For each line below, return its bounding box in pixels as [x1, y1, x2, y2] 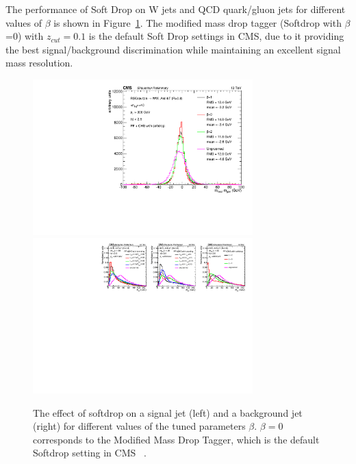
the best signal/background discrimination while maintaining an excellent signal [5, 42, 341, 56]
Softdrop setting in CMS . [33, 445, 147, 460]
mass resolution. [5, 56, 73, 70]
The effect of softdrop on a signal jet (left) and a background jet [33, 405, 303, 419]
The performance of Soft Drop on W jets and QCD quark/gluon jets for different [5, 2, 346, 16]
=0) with [5, 29, 44, 43]
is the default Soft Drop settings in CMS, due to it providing [88, 29, 344, 43]
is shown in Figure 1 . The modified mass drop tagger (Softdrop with [53, 15, 342, 29]
